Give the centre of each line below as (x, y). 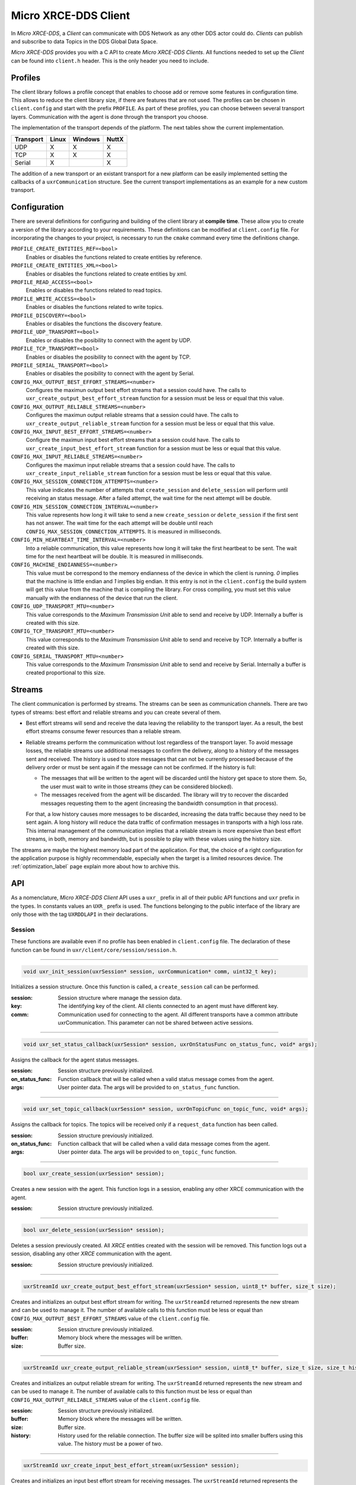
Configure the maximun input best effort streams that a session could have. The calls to (133, 440)
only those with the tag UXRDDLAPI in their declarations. (80, 914)
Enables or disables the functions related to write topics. (95, 307)
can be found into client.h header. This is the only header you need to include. (110, 61)
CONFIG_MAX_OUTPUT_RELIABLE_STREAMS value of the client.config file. (106, 1399)
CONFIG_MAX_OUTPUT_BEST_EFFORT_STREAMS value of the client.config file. (110, 1318)
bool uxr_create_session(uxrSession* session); (94, 1174)
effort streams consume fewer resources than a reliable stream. (104, 731)
